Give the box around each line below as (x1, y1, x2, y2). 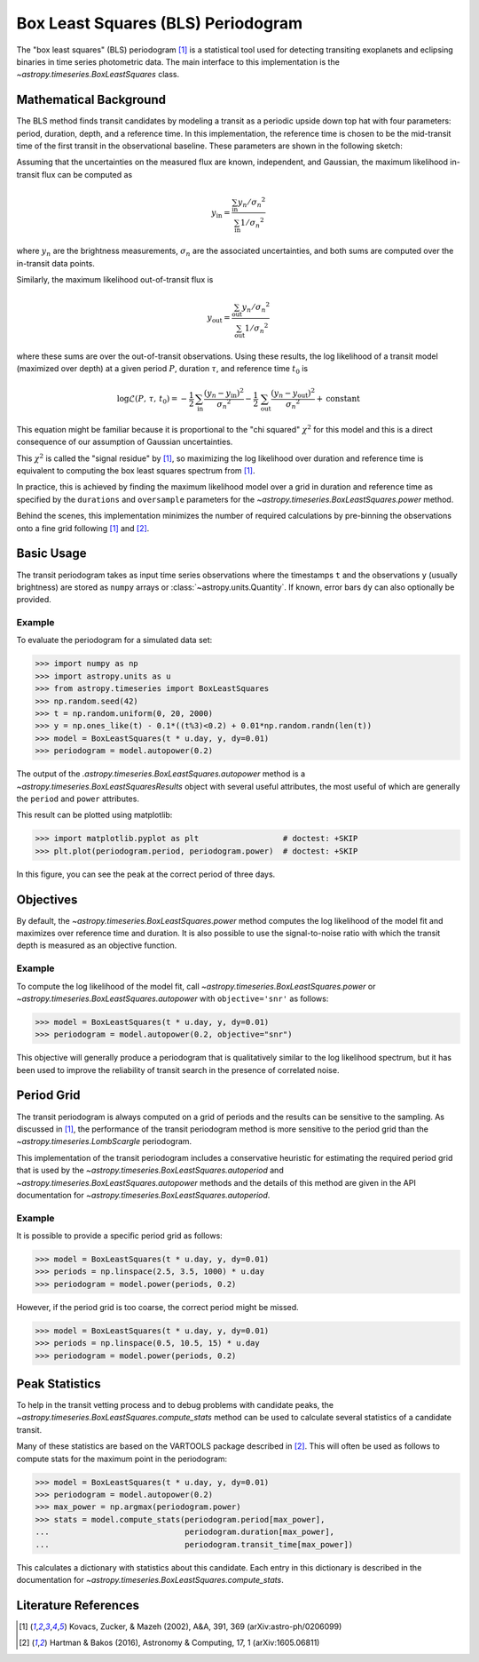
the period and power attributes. (16, 793, 139, 804)
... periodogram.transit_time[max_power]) (35, 1539, 354, 1549)
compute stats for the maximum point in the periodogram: (16, 1453, 228, 1464)
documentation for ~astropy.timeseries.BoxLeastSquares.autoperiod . (16, 1189, 271, 1200)
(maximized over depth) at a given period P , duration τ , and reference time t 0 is (16, 363, 309, 376)
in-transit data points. (16, 258, 95, 268)
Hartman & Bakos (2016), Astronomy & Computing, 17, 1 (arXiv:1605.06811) (49, 1637, 320, 1648)
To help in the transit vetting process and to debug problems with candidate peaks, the (16, 1400, 334, 1411)
